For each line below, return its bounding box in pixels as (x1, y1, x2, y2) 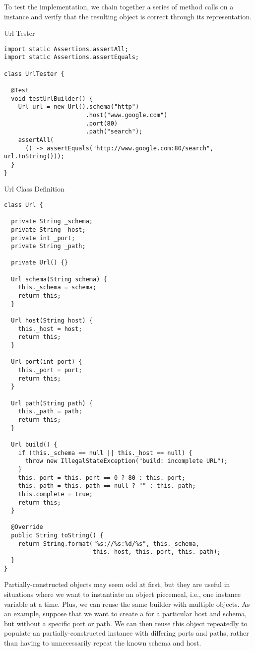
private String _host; (11, 226, 86, 233)
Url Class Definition (4, 184, 64, 194)
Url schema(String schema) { (11, 275, 107, 283)
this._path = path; (18, 408, 82, 415)
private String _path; (11, 243, 86, 250)
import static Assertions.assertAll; (4, 45, 128, 53)
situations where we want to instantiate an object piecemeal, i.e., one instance (4, 589, 241, 599)
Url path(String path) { (11, 399, 93, 407)
